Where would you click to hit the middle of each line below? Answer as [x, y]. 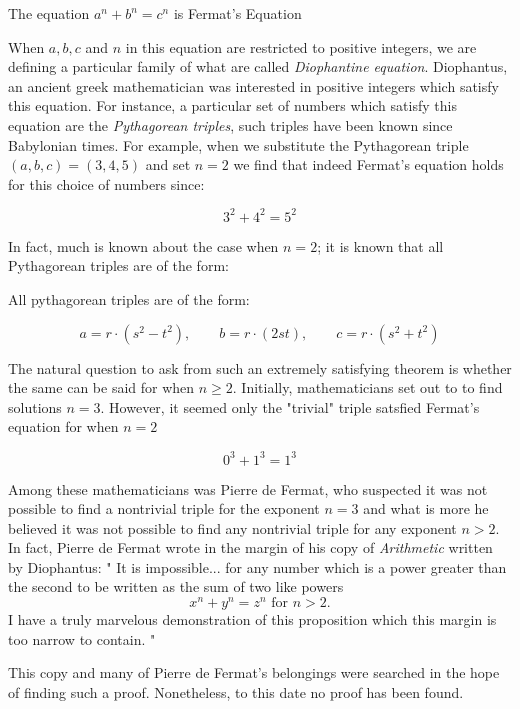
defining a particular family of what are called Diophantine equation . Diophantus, [258, 66]
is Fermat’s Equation [237, 13]
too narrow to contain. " [82, 638]
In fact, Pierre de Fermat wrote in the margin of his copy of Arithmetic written [250, 547]
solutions [35, 406]
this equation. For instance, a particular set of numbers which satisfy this [232, 105]
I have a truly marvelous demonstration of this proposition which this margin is [252, 619]
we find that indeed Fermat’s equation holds [368, 164]
